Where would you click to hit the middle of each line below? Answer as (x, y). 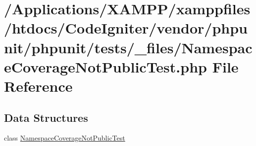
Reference (38, 86)
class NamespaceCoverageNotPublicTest (65, 138)
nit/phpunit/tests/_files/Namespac (128, 47)
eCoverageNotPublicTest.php (105, 66)
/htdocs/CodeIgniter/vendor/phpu (126, 28)
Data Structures (46, 117)
